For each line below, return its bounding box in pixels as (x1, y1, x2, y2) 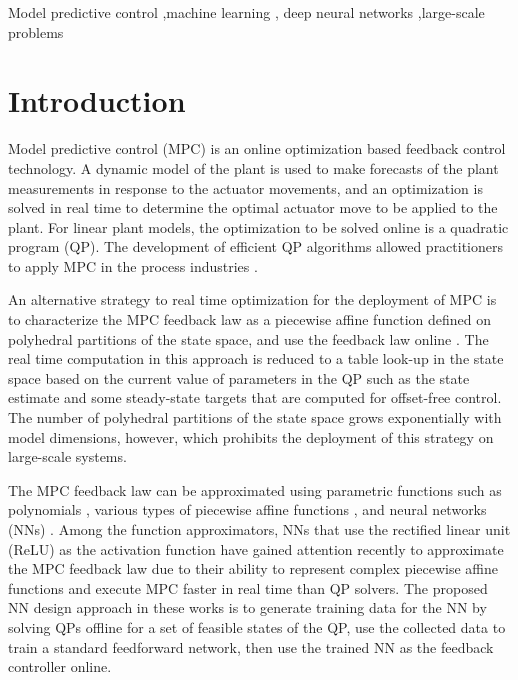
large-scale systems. (8, 446, 127, 467)
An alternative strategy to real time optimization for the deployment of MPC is (8, 289, 497, 310)
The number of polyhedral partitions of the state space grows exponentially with (8, 407, 502, 428)
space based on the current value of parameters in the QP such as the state (8, 367, 470, 388)
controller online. (8, 656, 112, 677)
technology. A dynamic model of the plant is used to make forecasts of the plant (8, 157, 499, 178)
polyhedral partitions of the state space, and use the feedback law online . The (8, 328, 489, 349)
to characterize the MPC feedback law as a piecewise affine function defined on (8, 309, 491, 330)
